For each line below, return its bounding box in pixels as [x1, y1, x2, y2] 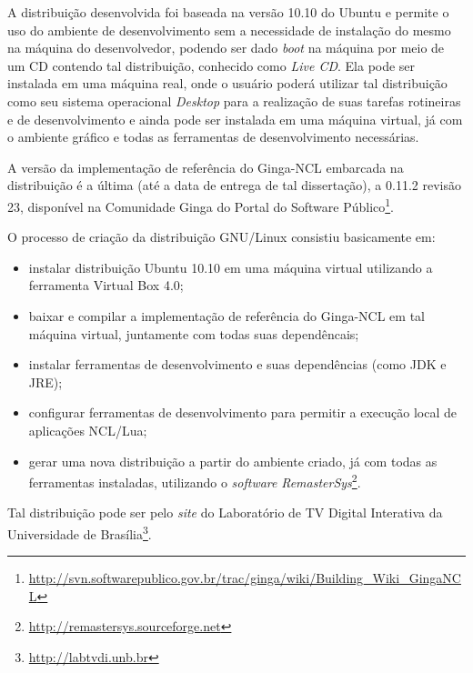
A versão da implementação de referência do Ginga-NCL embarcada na [7, 157, 404, 176]
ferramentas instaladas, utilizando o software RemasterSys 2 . [28, 470, 361, 491]
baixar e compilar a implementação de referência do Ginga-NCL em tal [28, 306, 425, 325]
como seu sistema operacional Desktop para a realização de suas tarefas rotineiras [7, 91, 461, 110]
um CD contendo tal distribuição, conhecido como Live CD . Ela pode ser [7, 55, 416, 75]
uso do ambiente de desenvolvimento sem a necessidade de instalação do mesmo [7, 20, 451, 39]
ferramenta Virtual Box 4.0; [28, 276, 184, 295]
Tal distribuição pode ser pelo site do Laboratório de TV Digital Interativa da [7, 503, 443, 522]
